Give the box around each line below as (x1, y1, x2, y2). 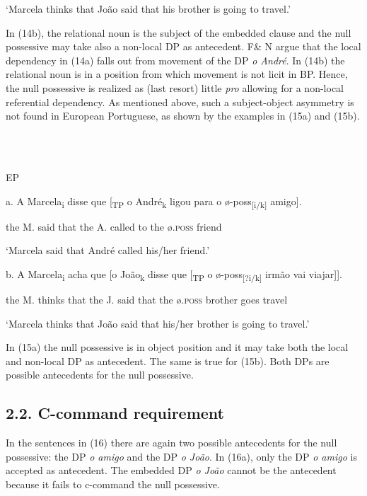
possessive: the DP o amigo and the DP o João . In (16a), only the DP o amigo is (6, 449, 357, 463)
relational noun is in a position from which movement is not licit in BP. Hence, (6, 67, 348, 81)
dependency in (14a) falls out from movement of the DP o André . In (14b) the (6, 52, 345, 67)
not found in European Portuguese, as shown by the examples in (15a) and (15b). (6, 108, 360, 123)
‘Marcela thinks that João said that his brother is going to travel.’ (6, 1, 291, 16)
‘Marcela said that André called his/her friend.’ (6, 243, 210, 258)
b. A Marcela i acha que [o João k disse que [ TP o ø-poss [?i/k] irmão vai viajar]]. (6, 266, 342, 283)
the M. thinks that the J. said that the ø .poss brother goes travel (6, 292, 288, 306)
